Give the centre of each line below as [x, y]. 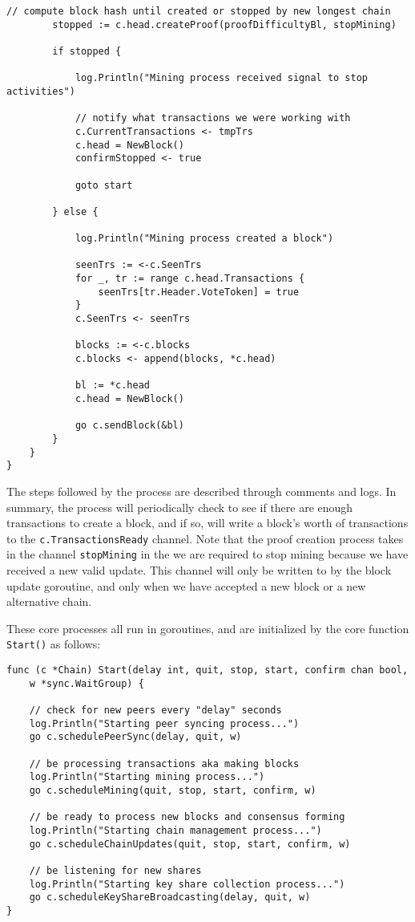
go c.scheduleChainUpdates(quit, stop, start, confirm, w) [190, 844]
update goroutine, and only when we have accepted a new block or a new [186, 585]
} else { [75, 211]
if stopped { [87, 51]
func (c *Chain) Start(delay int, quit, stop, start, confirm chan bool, [207, 670]
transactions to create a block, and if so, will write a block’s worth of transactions [207, 523]
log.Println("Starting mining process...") [147, 777]
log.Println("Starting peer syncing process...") [164, 723]
